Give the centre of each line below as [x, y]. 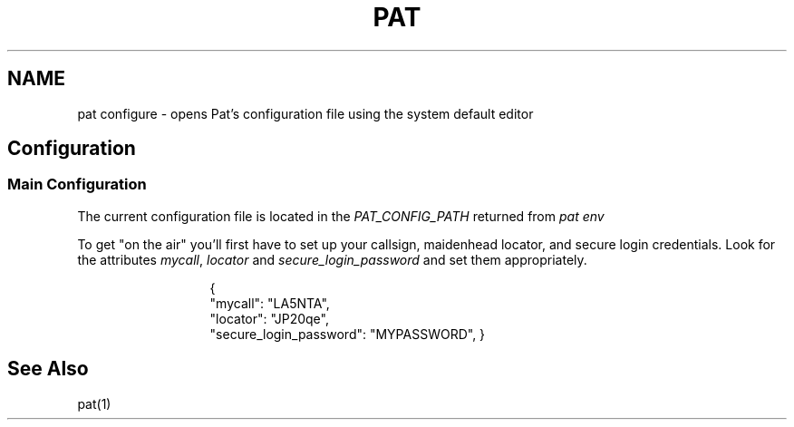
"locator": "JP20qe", [269, 318]
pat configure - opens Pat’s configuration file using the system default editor [305, 113]
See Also [48, 369]
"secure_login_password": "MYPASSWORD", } [348, 334]
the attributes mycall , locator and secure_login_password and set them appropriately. [332, 259]
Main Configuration [77, 184]
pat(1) [94, 403]
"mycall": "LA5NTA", [270, 303]
